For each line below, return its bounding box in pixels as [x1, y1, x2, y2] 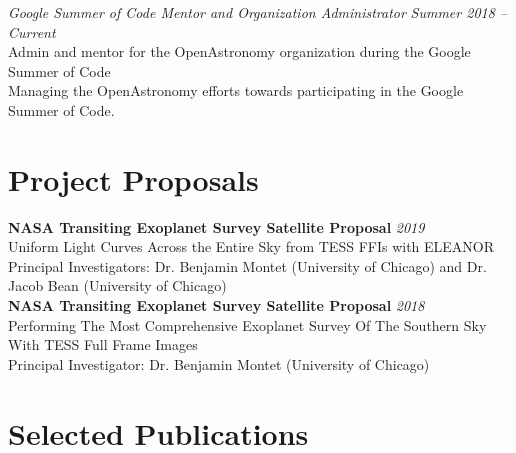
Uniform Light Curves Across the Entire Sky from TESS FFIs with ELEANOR [8, 236, 495, 257]
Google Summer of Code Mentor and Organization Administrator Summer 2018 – [8, 2, 508, 22]
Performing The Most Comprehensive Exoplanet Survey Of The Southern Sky [8, 314, 487, 335]
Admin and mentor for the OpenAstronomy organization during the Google [8, 41, 471, 62]
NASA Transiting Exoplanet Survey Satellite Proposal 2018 [8, 295, 425, 316]
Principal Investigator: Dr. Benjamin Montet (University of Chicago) [8, 353, 430, 374]
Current [8, 21, 56, 42]
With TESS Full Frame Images [8, 334, 198, 355]
